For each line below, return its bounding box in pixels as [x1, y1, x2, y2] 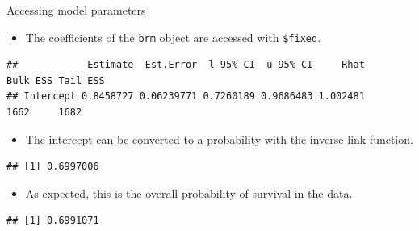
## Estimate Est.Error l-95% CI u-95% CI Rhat [6, 59, 365, 71]
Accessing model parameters [6, 2, 146, 18]
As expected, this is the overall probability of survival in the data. [25, 184, 353, 201]
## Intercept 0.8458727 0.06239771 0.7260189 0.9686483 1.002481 [6, 90, 365, 103]
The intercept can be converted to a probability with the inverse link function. [25, 130, 413, 147]
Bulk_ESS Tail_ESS [6, 74, 105, 86]
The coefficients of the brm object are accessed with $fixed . [25, 28, 321, 45]
